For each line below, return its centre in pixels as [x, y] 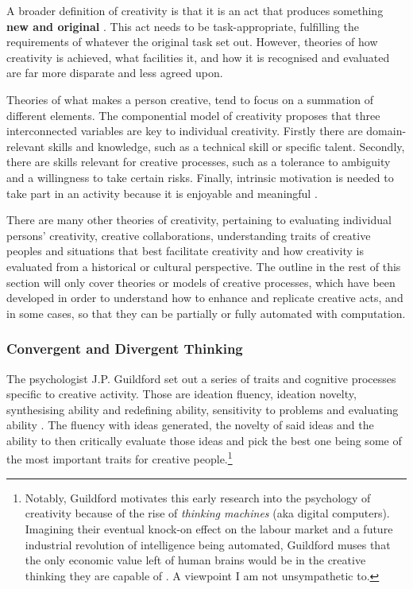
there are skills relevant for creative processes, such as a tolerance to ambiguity [199, 162]
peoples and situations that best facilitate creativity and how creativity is [185, 251]
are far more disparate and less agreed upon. [115, 73]
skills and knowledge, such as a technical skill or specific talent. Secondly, [226, 146]
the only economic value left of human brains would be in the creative [195, 560]
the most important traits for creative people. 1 [120, 458]
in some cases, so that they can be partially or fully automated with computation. [206, 313]
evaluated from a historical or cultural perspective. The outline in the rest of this [204, 266]
